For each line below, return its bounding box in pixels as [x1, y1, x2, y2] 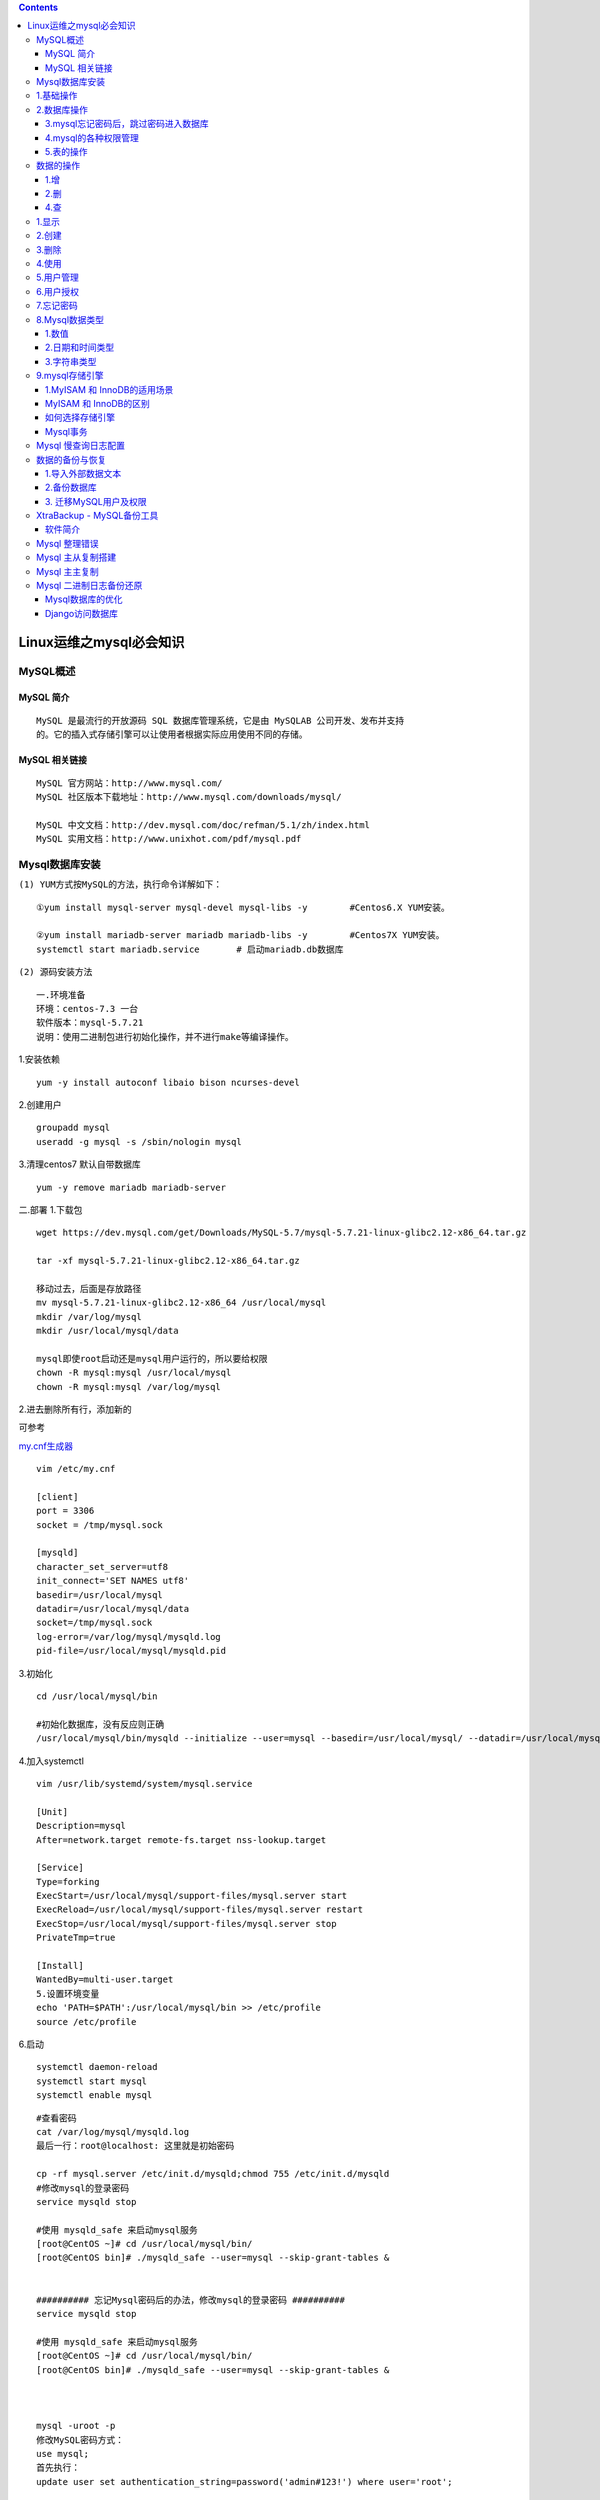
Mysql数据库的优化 [45, 593, 123, 605]
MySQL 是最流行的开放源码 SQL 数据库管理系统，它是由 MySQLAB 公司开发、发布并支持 [36, 715, 405, 726]
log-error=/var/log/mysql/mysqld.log [36, 1631, 222, 1642]
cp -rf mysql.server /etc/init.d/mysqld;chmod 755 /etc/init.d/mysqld [36, 2168, 390, 2180]
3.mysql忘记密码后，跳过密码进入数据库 [45, 118, 209, 130]
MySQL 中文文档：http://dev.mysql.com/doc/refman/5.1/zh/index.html [36, 819, 370, 830]
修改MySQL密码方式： [36, 2434, 125, 2445]
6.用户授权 [36, 285, 80, 297]
